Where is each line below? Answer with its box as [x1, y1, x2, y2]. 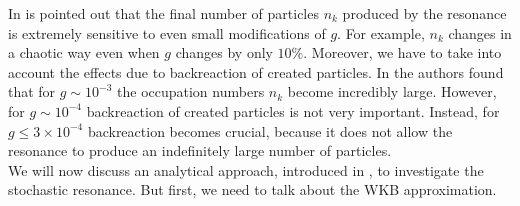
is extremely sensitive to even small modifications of [8, 22, 326, 43]
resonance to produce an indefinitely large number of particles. [8, 140, 392, 161]
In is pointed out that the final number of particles [8, 3, 319, 23]
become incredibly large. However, [287, 81, 497, 102]
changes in [448, 22, 512, 43]
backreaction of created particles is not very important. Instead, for [86, 100, 500, 121]
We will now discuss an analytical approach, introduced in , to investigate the [8, 159, 484, 180]
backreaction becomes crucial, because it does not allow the [87, 120, 453, 141]
